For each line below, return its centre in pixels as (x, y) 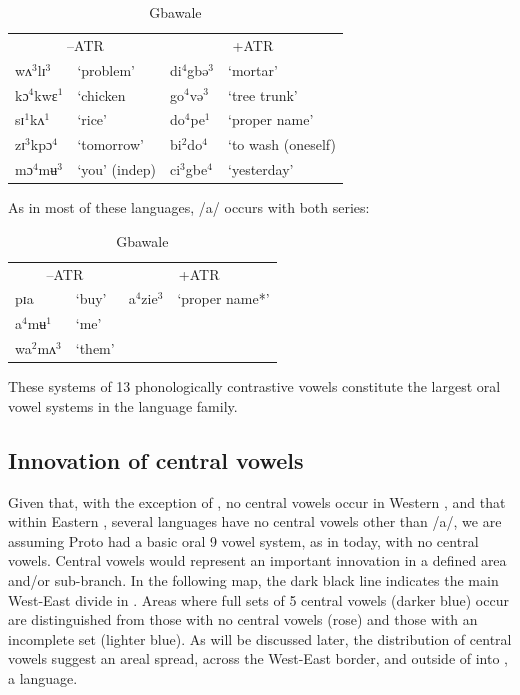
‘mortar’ (253, 69)
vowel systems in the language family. (123, 405)
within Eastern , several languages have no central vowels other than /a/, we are (255, 521)
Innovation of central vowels (156, 459)
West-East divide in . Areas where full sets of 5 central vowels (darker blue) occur (258, 599)
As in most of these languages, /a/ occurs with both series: (189, 207)
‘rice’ (92, 119)
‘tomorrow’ (110, 144)
